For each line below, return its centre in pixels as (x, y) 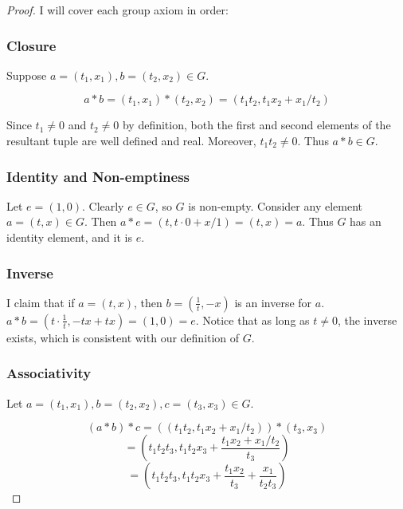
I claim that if (41, 302)
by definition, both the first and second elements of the (256, 125)
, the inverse (367, 320)
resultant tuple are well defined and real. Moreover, (131, 140)
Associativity (49, 373)
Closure (31, 45)
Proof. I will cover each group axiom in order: (117, 10)
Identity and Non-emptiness (98, 176)
